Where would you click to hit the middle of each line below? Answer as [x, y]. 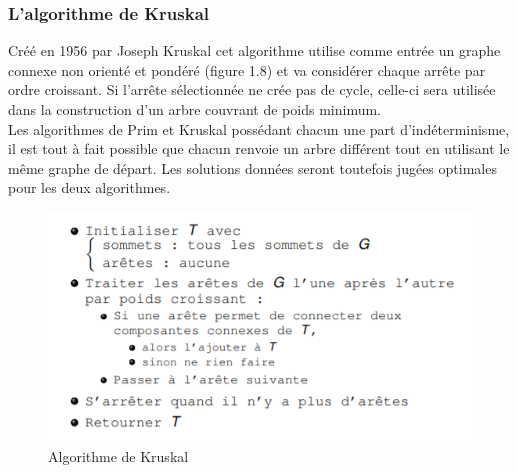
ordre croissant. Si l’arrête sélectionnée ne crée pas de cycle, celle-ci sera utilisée [252, 89]
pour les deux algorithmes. [89, 187]
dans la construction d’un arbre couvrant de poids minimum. [194, 109]
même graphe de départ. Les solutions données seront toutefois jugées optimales [252, 167]
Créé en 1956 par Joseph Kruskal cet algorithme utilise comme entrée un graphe [254, 50]
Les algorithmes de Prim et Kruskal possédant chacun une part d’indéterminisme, [259, 128]
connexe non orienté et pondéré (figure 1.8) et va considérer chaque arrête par [247, 69]
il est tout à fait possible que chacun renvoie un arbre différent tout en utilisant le [259, 148]
